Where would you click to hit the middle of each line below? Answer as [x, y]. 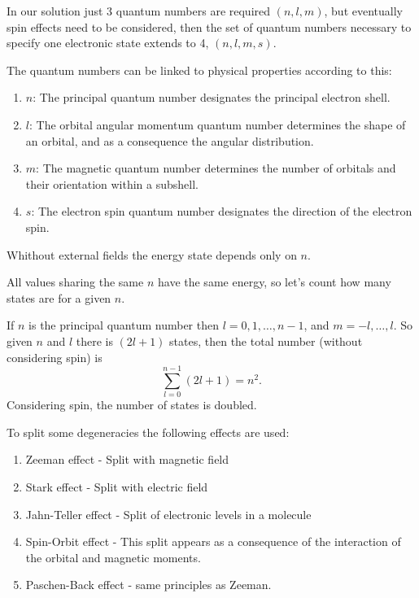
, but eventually [363, 11]
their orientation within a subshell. [112, 183]
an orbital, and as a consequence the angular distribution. [170, 140]
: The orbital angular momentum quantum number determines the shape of [217, 124]
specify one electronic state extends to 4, [108, 43]
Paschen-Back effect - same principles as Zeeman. [148, 585]
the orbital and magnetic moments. [113, 557]
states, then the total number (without [266, 340]
